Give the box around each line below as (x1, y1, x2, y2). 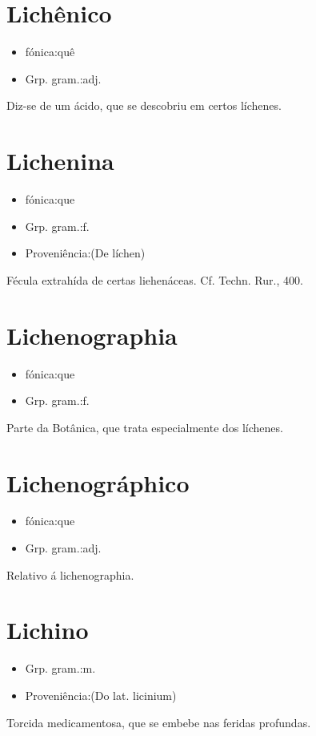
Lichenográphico (6, 466, 190, 499)
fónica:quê (25, 43, 75, 60)
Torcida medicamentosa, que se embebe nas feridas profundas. (6, 714, 311, 730)
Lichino (6, 613, 89, 646)
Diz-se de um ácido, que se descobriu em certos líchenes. (6, 97, 282, 114)
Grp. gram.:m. (25, 660, 96, 677)
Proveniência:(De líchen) (25, 245, 146, 261)
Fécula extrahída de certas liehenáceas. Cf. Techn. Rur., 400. (6, 271, 303, 288)
